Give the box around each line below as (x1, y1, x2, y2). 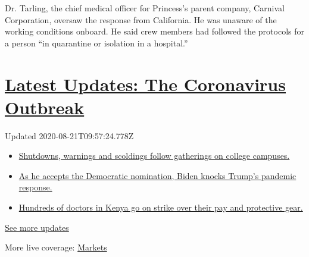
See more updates (5, 221, 69, 233)
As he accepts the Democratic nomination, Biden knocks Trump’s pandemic (18, 169, 296, 181)
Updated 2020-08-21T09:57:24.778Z (5, 129, 134, 142)
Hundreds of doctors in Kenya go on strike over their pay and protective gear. (18, 201, 303, 214)
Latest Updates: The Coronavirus (5, 71, 286, 96)
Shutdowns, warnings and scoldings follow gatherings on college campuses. (18, 149, 290, 162)
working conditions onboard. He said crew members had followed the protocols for (5, 25, 304, 37)
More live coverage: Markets (5, 241, 107, 253)
